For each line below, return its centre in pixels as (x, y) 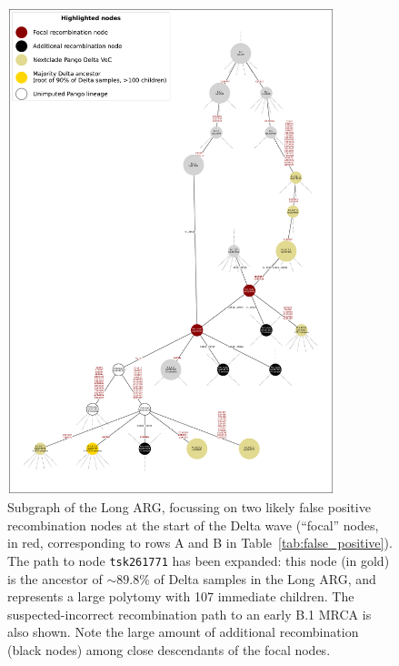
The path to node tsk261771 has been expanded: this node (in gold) (199, 560)
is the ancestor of (55, 578)
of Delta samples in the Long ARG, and (265, 578)
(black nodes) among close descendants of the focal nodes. (169, 650)
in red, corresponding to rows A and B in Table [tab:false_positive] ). (200, 543)
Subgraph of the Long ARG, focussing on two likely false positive (189, 507)
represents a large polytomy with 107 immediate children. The (181, 596)
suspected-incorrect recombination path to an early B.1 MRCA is (190, 614)
